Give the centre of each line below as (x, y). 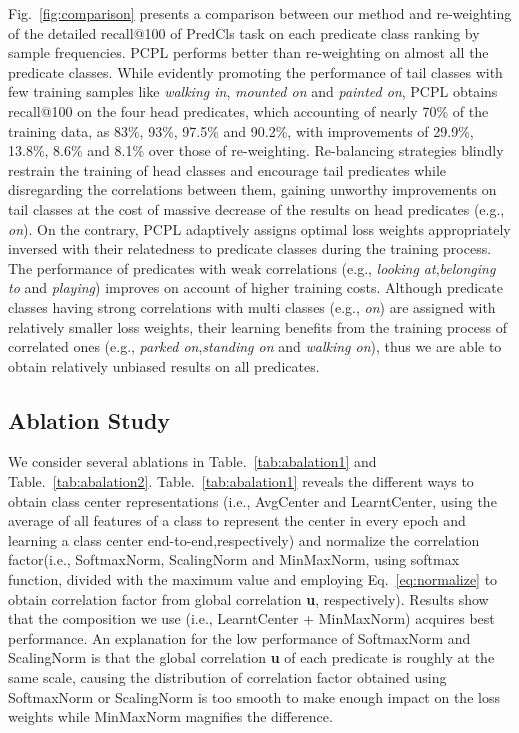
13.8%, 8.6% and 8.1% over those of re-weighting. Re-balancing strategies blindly (256, 150)
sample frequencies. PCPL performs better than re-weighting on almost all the (248, 52)
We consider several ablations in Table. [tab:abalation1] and (192, 461)
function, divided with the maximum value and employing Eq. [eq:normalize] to (253, 579)
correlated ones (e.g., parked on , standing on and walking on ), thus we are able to (255, 346)
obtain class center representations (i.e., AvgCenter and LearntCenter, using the (252, 500)
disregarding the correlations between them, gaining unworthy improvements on (252, 189)
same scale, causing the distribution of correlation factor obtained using (227, 677)
